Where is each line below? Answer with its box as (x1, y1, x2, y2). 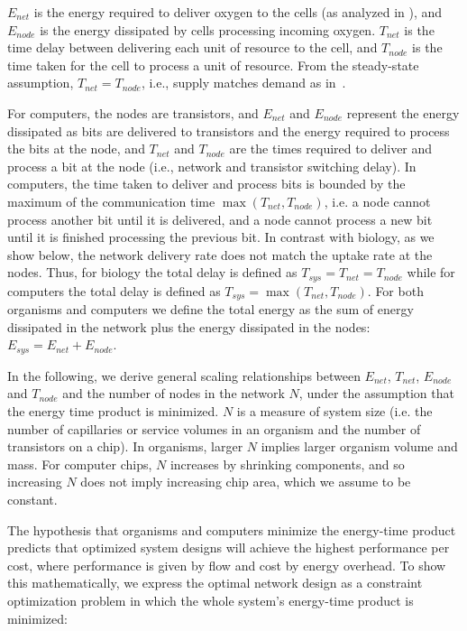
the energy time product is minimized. (7, 402, 219, 421)
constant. (7, 490, 58, 509)
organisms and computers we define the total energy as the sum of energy (7, 300, 414, 319)
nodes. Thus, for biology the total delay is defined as (7, 263, 298, 282)
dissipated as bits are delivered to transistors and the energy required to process (7, 121, 450, 140)
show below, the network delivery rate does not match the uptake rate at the (7, 245, 433, 264)
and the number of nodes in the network (62, 384, 285, 403)
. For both (367, 281, 424, 300)
